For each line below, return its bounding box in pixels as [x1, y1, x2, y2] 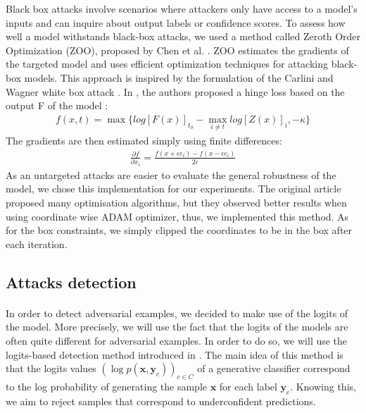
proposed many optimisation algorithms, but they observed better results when [6, 195, 347, 210]
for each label [219, 379, 277, 393]
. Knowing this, [290, 379, 356, 393]
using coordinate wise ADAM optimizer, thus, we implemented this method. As [6, 209, 349, 223]
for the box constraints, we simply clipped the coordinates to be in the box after [6, 223, 353, 238]
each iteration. [6, 236, 68, 251]
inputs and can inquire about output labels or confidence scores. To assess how [6, 15, 346, 30]
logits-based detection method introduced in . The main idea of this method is [6, 347, 343, 362]
